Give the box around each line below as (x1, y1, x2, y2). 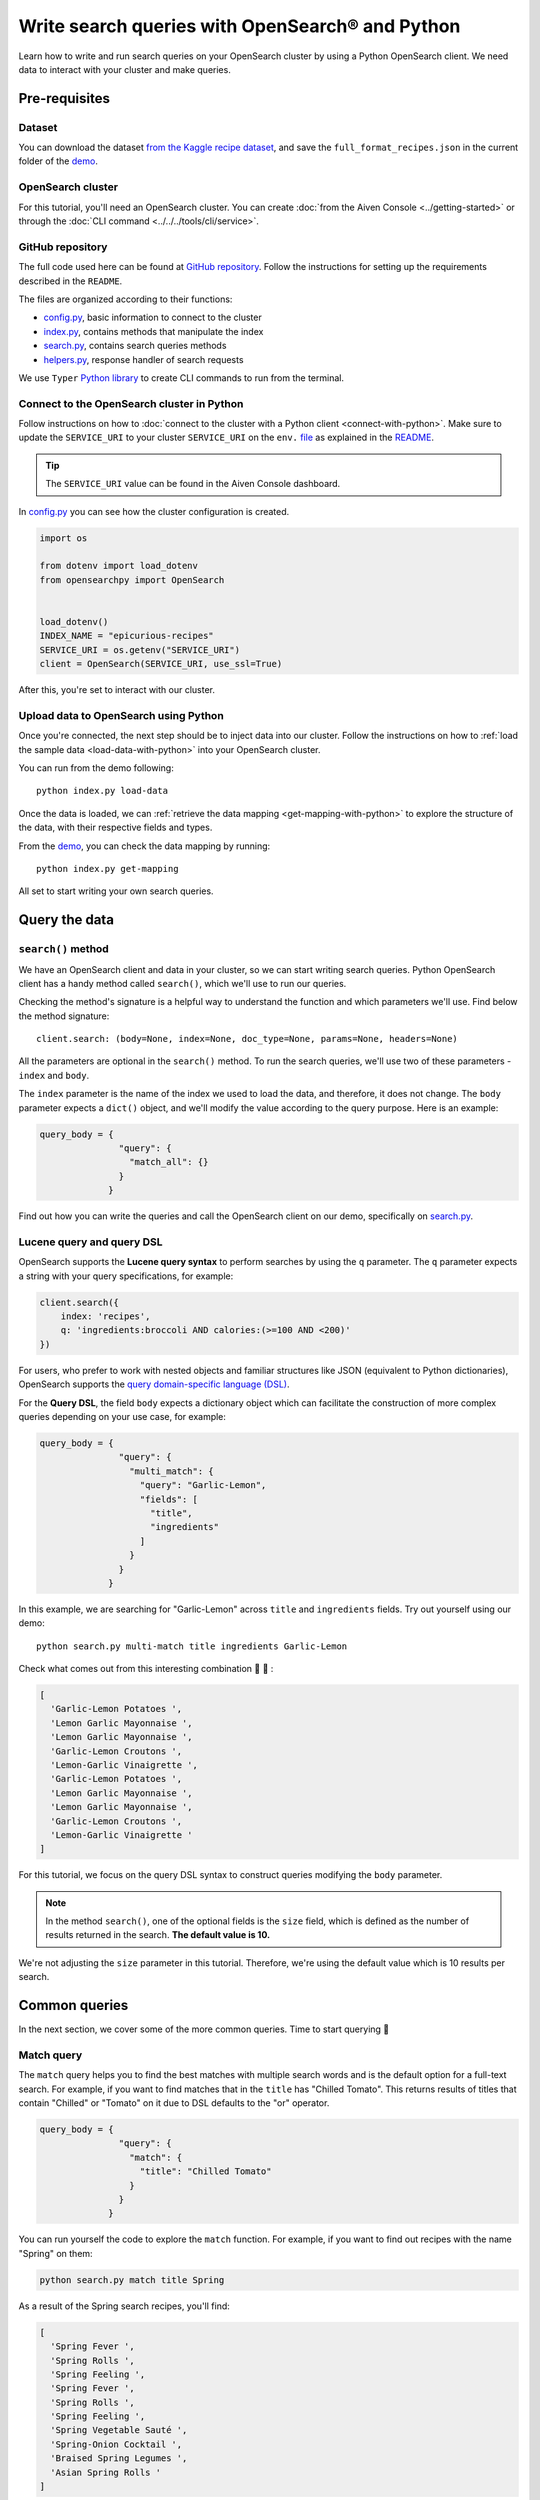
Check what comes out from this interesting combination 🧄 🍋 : (18, 1663, 274, 1675)
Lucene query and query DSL (18, 1235, 164, 1249)
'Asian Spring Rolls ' (50, 2466, 162, 2478)
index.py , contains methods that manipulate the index (43, 325, 264, 337)
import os (39, 532, 88, 544)
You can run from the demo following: (18, 762, 174, 774)
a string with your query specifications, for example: (18, 1270, 234, 1282)
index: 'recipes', (60, 1311, 151, 1322)
